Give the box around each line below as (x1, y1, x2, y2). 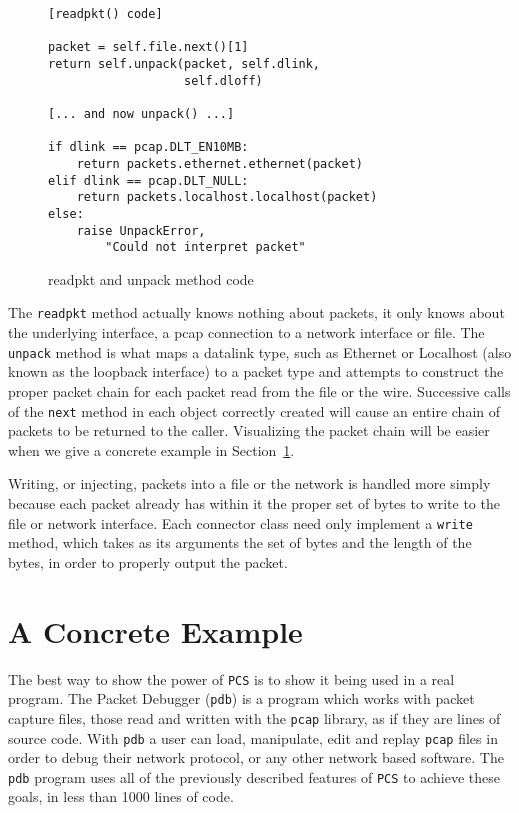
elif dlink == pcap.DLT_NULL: (48, 173, 249, 188)
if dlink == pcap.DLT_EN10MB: (48, 140, 249, 155)
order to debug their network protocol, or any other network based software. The (8, 747, 504, 768)
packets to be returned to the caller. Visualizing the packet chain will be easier (8, 420, 490, 441)
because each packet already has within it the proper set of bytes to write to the (8, 492, 500, 513)
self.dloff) (184, 73, 263, 88)
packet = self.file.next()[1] (48, 40, 249, 55)
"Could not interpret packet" (105, 240, 306, 255)
